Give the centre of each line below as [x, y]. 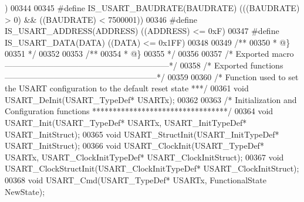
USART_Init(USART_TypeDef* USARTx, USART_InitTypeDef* [126, 122]
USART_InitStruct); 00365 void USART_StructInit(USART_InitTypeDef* [142, 134]
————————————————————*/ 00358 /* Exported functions [144, 65]
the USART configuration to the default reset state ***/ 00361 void [127, 88]
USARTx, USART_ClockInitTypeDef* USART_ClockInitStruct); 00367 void [144, 157]
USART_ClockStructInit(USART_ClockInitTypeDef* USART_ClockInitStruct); [152, 168]
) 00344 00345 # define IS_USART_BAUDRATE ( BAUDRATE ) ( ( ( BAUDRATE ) [152, 8]
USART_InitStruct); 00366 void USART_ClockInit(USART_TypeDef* [134, 145]
